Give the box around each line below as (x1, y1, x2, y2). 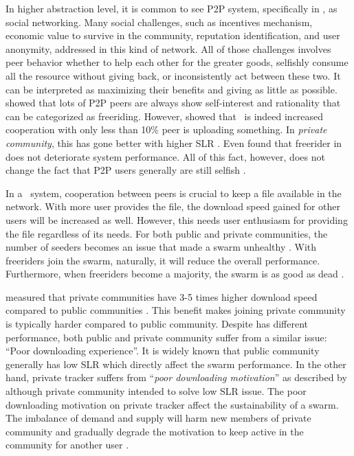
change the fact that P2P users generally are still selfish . (5, 163, 246, 177)
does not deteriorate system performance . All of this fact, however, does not (5, 149, 325, 163)
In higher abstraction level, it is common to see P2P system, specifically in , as (5, 1, 338, 15)
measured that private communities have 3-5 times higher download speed (5, 289, 318, 304)
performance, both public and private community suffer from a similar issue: (5, 330, 327, 344)
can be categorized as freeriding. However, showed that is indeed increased (5, 109, 324, 123)
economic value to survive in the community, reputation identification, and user (5, 28, 340, 43)
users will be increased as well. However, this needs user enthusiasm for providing (5, 212, 348, 227)
